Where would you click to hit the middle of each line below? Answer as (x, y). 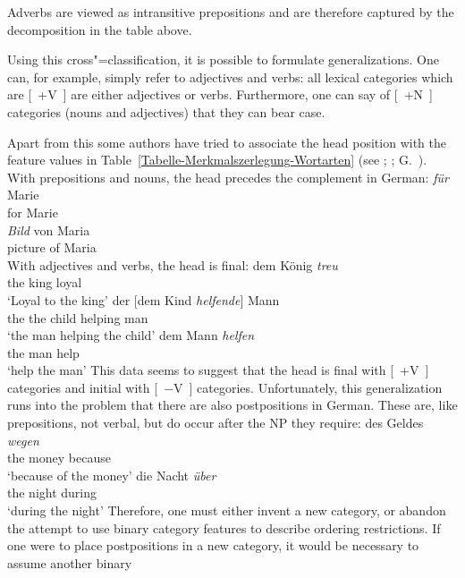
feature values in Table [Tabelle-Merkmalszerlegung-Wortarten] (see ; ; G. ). (217, 160)
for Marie (33, 212)
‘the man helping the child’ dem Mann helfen (131, 335)
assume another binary (70, 562)
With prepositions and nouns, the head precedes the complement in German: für (228, 177)
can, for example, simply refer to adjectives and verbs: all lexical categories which (230, 76)
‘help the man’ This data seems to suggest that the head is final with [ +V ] (218, 370)
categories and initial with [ (83, 387)
